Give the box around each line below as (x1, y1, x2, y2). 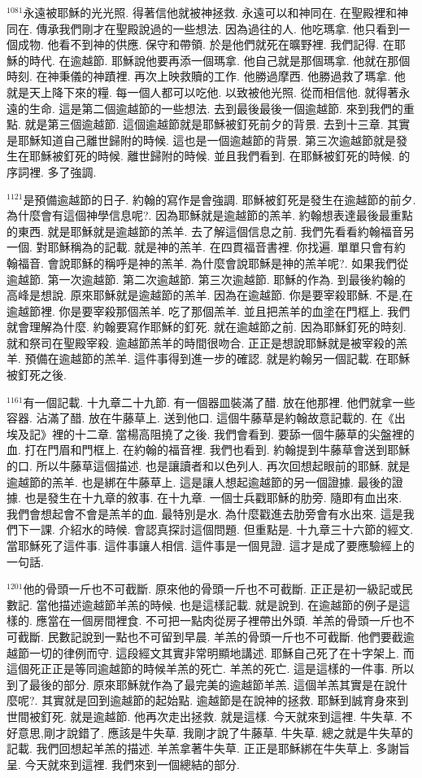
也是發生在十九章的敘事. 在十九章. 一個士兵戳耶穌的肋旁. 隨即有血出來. (24, 489, 402, 506)
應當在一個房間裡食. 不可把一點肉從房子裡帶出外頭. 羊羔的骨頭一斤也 (36, 612, 403, 629)
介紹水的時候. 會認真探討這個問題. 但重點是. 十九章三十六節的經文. (59, 521, 414, 538)
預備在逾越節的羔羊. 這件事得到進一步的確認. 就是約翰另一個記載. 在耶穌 (24, 350, 411, 367)
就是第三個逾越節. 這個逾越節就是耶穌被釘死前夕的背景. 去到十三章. (24, 116, 384, 133)
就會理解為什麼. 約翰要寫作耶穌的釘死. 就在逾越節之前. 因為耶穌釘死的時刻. (7, 318, 407, 335)
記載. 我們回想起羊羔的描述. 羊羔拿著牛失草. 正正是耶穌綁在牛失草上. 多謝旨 (7, 740, 411, 757)
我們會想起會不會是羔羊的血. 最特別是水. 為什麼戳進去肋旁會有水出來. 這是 (7, 505, 403, 522)
